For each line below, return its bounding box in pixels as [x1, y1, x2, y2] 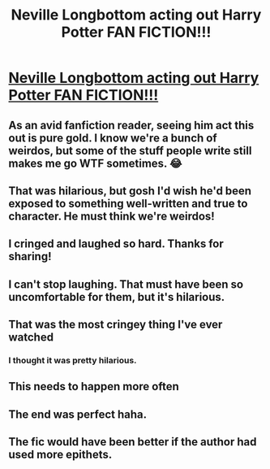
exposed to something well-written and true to [8, 197, 248, 211]
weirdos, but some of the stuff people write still [8, 144, 252, 158]
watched [8, 331, 54, 345]
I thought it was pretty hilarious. [8, 355, 137, 367]
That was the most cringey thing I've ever [8, 318, 223, 332]
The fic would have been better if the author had [8, 435, 257, 449]
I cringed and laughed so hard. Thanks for [8, 237, 225, 251]
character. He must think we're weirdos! [8, 209, 215, 223]
